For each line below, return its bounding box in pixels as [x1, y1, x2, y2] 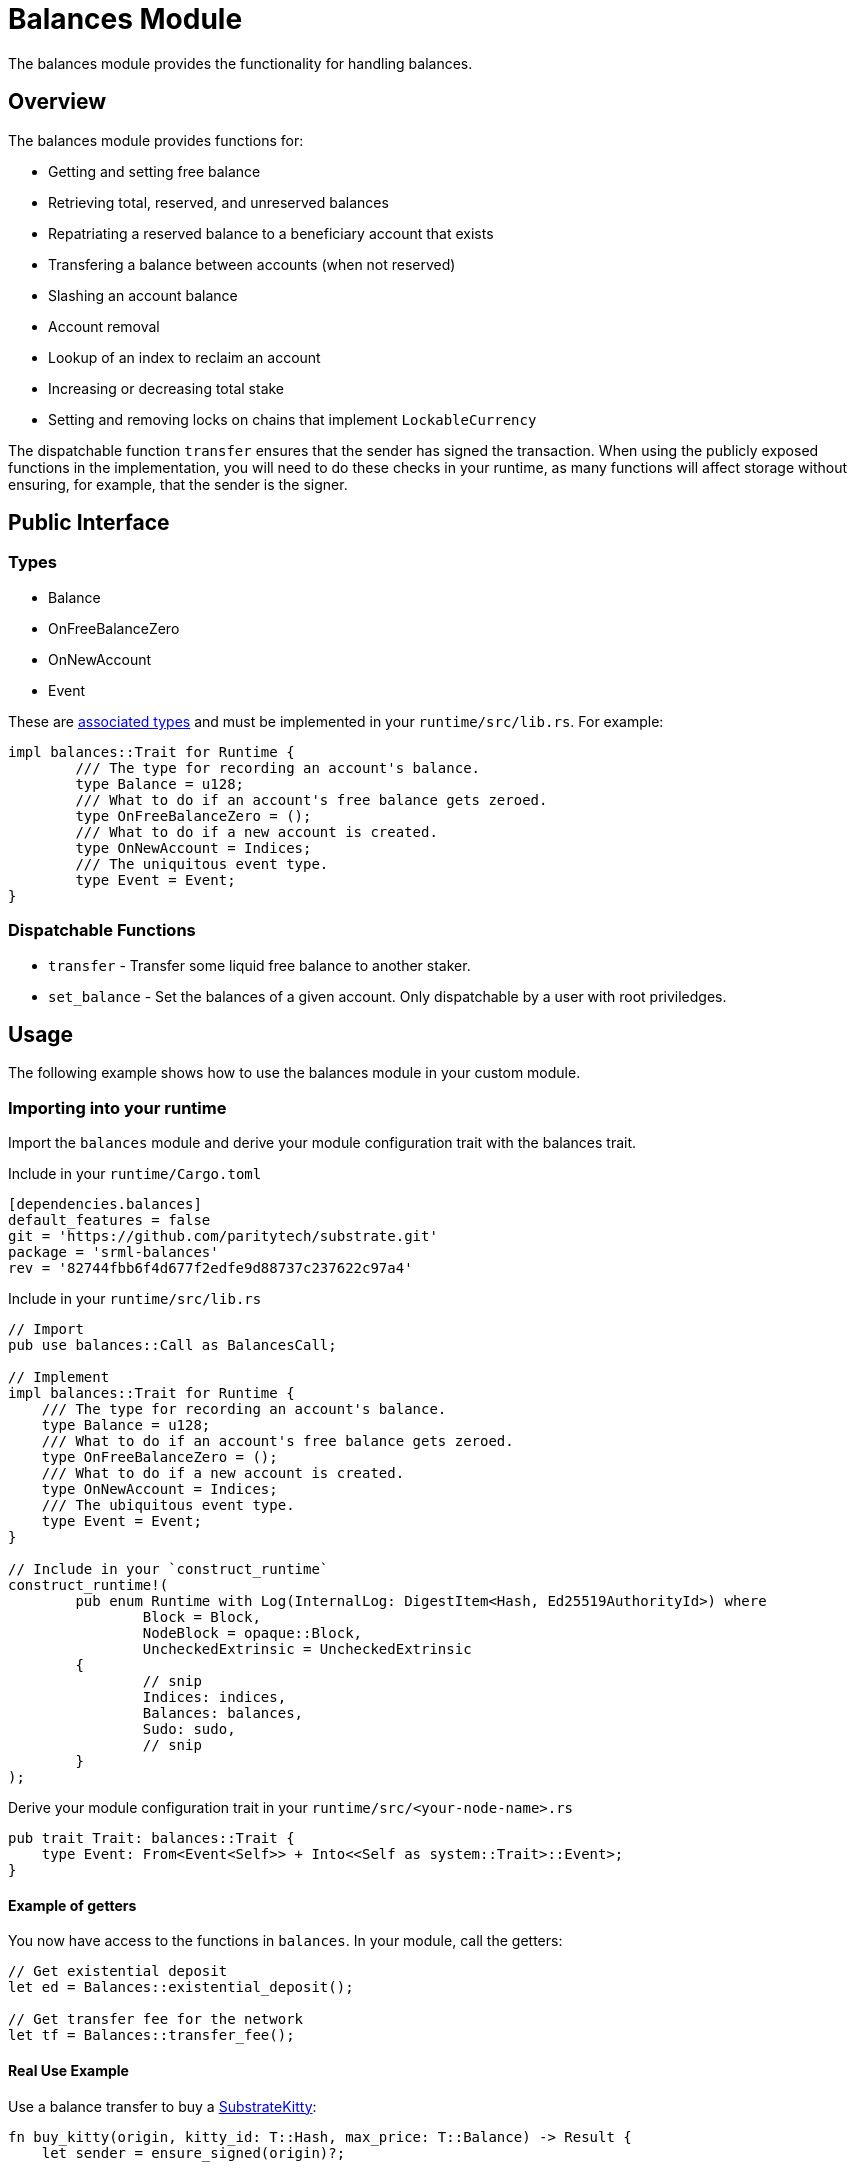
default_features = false [8, 1212, 211, 1229]
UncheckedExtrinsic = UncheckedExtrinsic [142, 1641, 472, 1658]
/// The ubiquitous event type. [41, 1497, 295, 1514]
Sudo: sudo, [142, 1721, 236, 1738]
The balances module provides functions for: [8, 131, 304, 149]
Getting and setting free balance [48, 162, 261, 180]
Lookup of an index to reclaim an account [48, 348, 321, 366]
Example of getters [8, 1896, 137, 1914]
